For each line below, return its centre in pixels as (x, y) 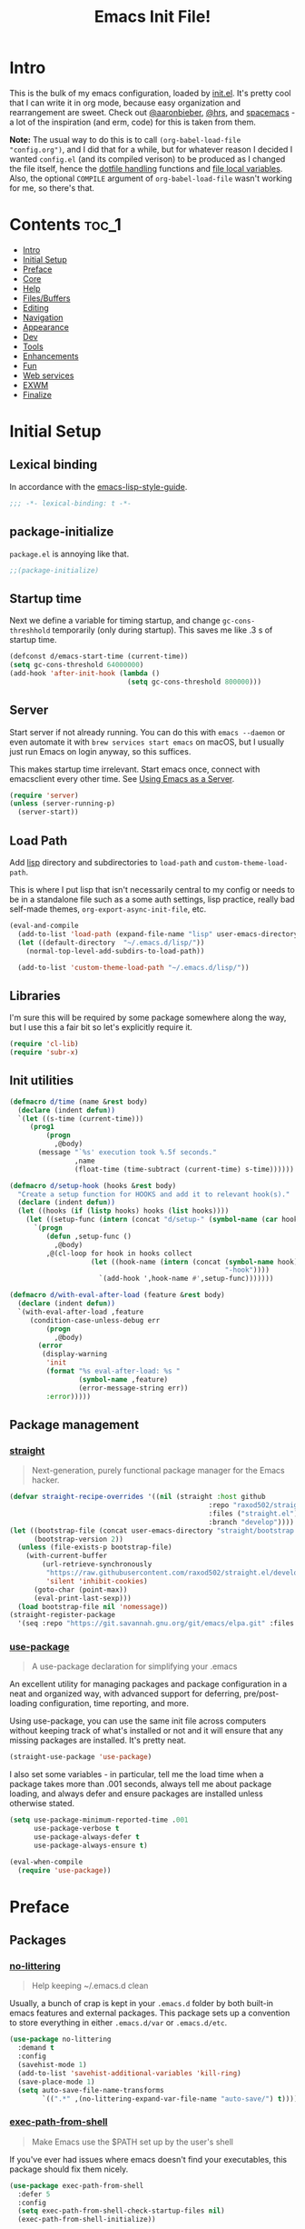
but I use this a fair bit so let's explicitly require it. (101, 1027)
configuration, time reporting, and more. (114, 1704)
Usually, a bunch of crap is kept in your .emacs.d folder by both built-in (142, 2004)
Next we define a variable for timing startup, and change (115, 621)
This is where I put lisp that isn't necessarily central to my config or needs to (152, 890)
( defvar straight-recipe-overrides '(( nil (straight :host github (138, 1497)
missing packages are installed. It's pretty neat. (98, 1740)
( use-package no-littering (60, 2039)
